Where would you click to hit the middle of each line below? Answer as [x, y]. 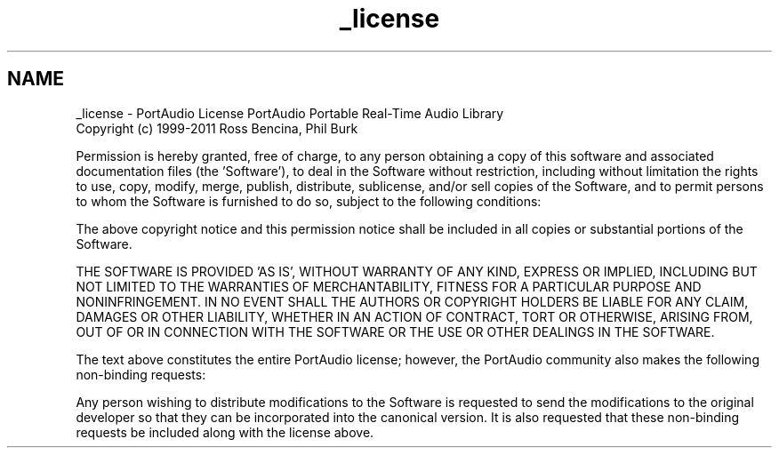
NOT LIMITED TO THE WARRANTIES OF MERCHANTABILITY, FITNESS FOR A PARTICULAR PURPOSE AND [389, 286]
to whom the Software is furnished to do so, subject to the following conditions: [309, 201]
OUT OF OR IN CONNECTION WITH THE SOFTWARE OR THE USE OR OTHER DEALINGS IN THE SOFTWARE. [395, 331]
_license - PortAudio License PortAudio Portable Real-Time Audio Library [290, 113]
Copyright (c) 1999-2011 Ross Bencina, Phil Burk [217, 128]
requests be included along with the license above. [225, 432]
